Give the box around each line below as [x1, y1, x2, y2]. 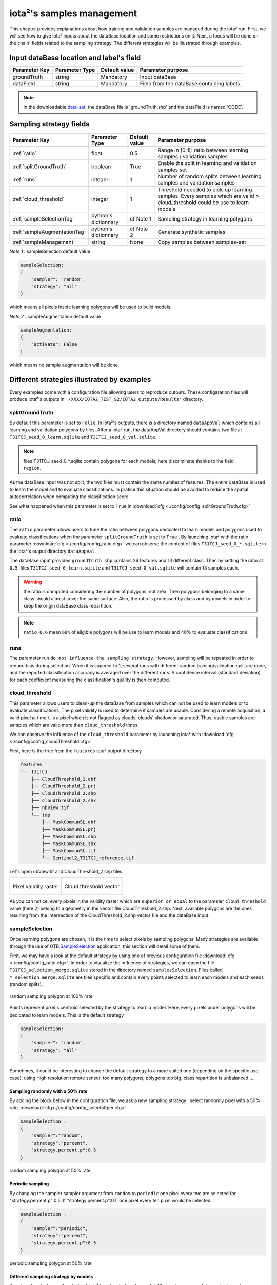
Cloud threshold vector [64, 883, 120, 890]
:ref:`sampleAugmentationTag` [12, 228, 86, 235]
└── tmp [31, 812, 51, 818]
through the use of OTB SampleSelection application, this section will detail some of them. [9, 943, 200, 949]
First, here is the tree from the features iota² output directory [9, 748, 142, 754]
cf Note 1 [130, 215, 152, 222]
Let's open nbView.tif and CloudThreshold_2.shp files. [9, 868, 124, 874]
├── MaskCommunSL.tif [42, 848, 96, 854]
